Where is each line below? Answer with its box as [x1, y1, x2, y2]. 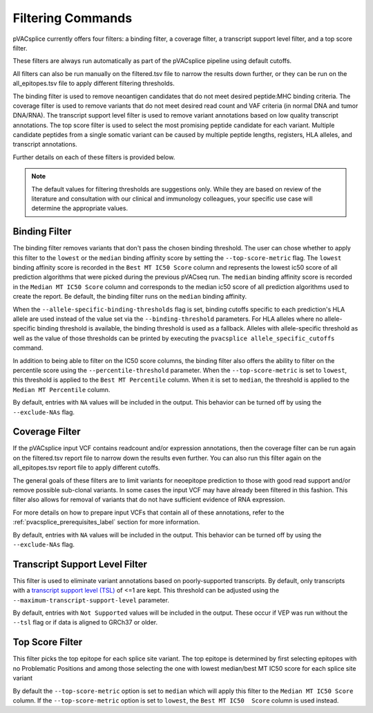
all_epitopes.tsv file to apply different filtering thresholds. [12, 80, 175, 88]
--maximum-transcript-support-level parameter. [12, 595, 169, 604]
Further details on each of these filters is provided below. [12, 153, 175, 161]
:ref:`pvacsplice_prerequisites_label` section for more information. [12, 518, 200, 526]
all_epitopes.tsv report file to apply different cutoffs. [12, 463, 160, 472]
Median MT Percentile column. [12, 385, 111, 393]
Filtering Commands [12, 10, 133, 26]
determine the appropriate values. [31, 204, 128, 212]
